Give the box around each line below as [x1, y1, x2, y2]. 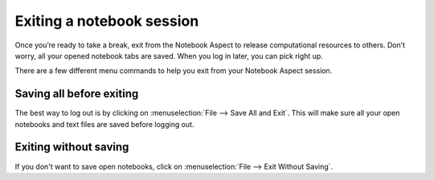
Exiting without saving [14, 141, 129, 154]
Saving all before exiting [14, 87, 139, 100]
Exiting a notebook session [14, 12, 199, 30]
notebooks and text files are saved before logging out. [14, 119, 194, 129]
